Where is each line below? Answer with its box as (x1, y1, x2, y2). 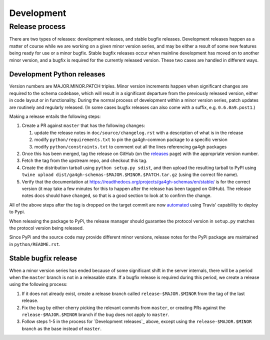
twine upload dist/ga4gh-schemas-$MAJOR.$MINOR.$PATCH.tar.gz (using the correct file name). (21, 171, 238, 177)
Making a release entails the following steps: (9, 113, 101, 119)
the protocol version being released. (9, 225, 84, 231)
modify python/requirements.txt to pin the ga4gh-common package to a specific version (34, 136, 227, 142)
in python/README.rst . (9, 241, 60, 247)
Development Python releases (9, 70, 105, 78)
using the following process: (9, 281, 67, 287)
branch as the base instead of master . (21, 325, 102, 331)
